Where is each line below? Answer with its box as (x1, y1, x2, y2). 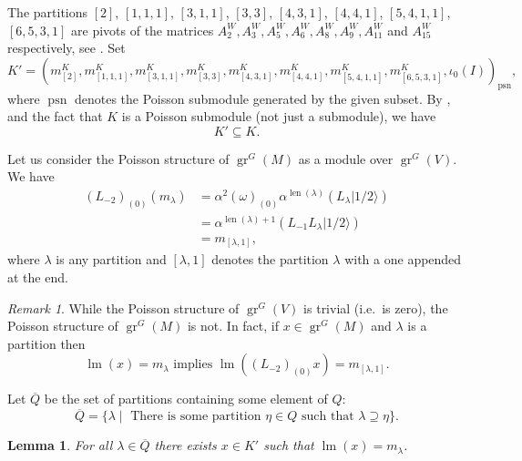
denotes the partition (211, 250, 329, 269)
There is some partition (130, 410, 261, 424)
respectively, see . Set (7, 38, 126, 57)
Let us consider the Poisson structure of (7, 149, 230, 168)
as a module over (298, 149, 394, 168)
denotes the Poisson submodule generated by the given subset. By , (74, 88, 451, 108)
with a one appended (344, 250, 462, 269)
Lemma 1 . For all (7, 435, 113, 455)
